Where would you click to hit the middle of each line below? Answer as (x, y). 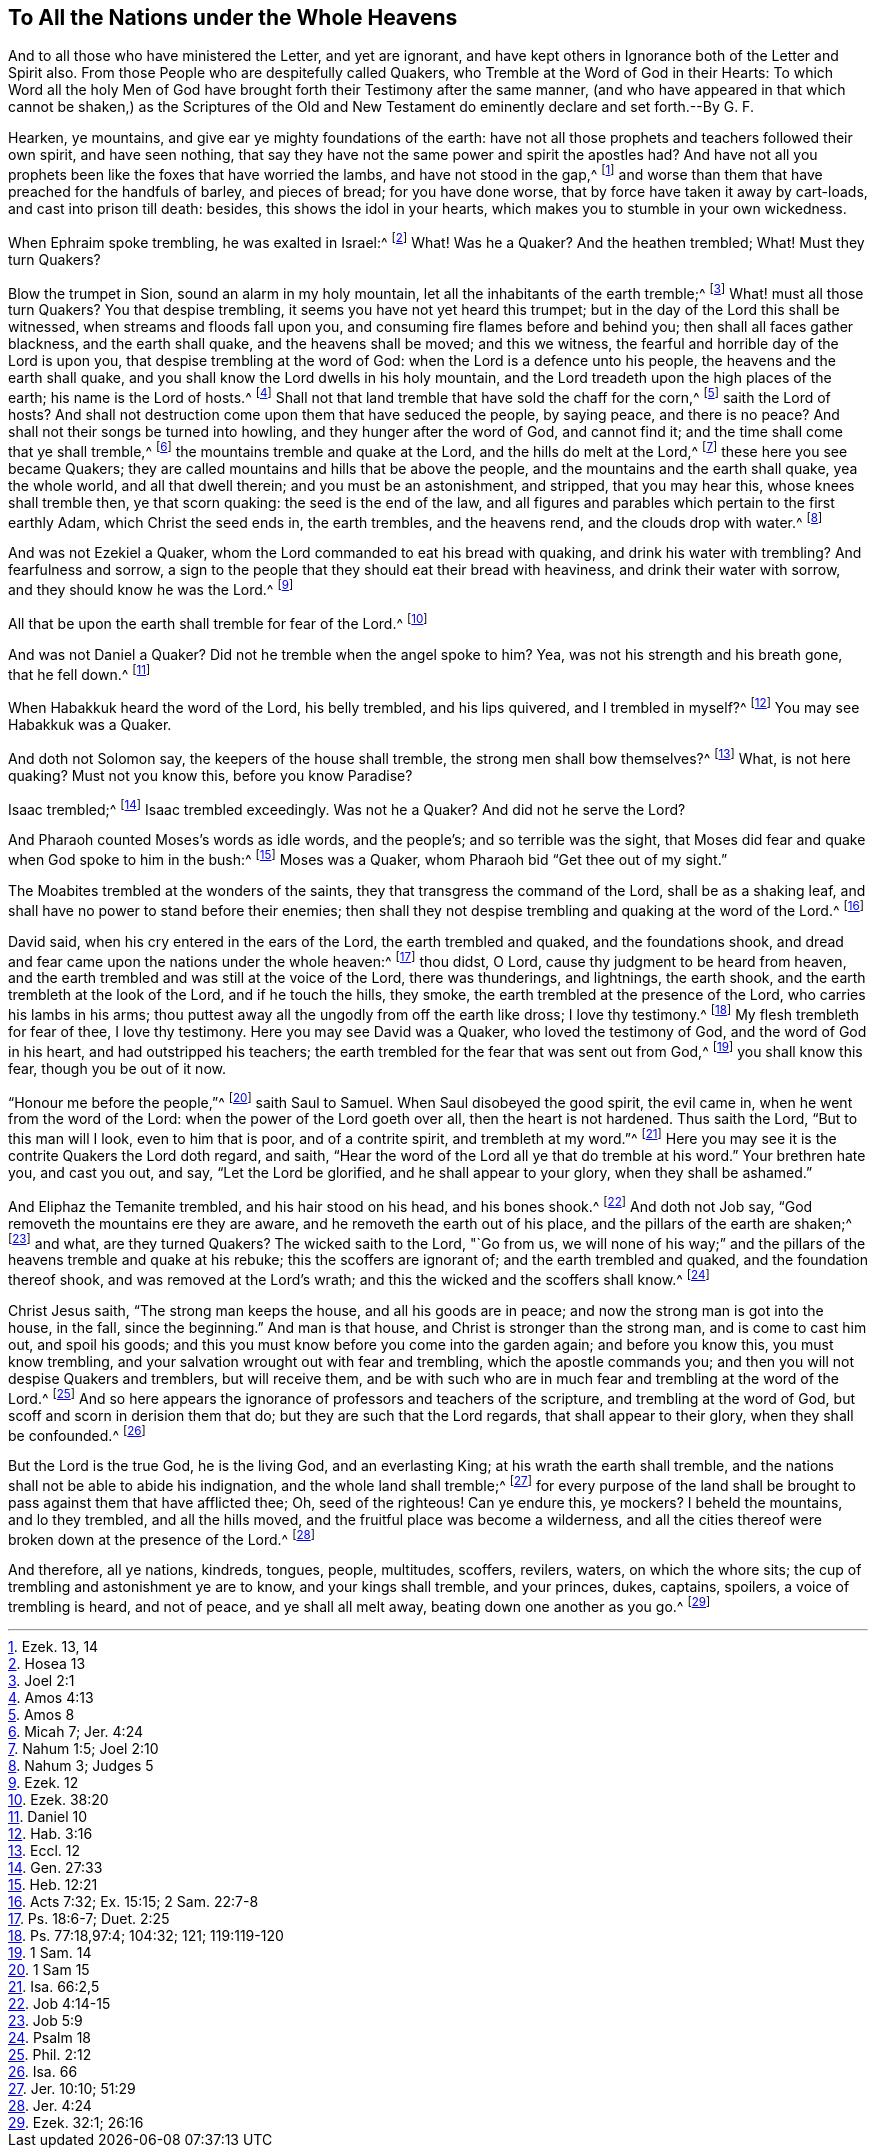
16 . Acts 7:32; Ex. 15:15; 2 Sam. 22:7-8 (133, 1902)
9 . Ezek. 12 (43, 1783)
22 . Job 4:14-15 (59, 2004)
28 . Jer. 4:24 (50, 2106)
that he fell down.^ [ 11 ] (79, 672)
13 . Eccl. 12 (44, 1851)
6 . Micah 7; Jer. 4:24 (76, 1732)
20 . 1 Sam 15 (49, 1970)
